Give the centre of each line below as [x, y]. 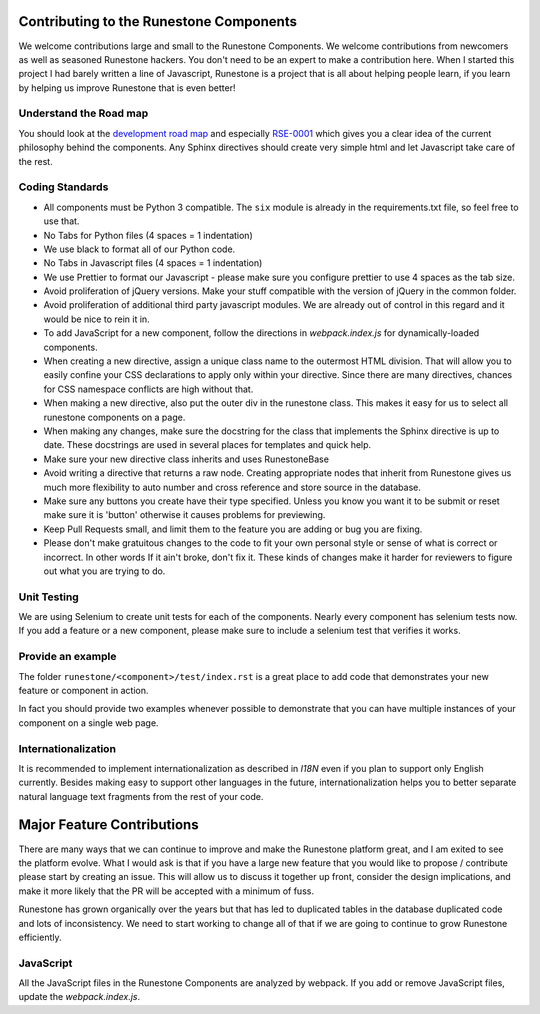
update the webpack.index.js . [79, 997]
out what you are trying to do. [104, 571]
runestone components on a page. [114, 417]
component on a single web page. [88, 722]
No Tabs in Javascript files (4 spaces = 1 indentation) [153, 263]
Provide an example [67, 657]
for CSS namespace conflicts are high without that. [148, 389]
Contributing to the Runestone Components [157, 21]
